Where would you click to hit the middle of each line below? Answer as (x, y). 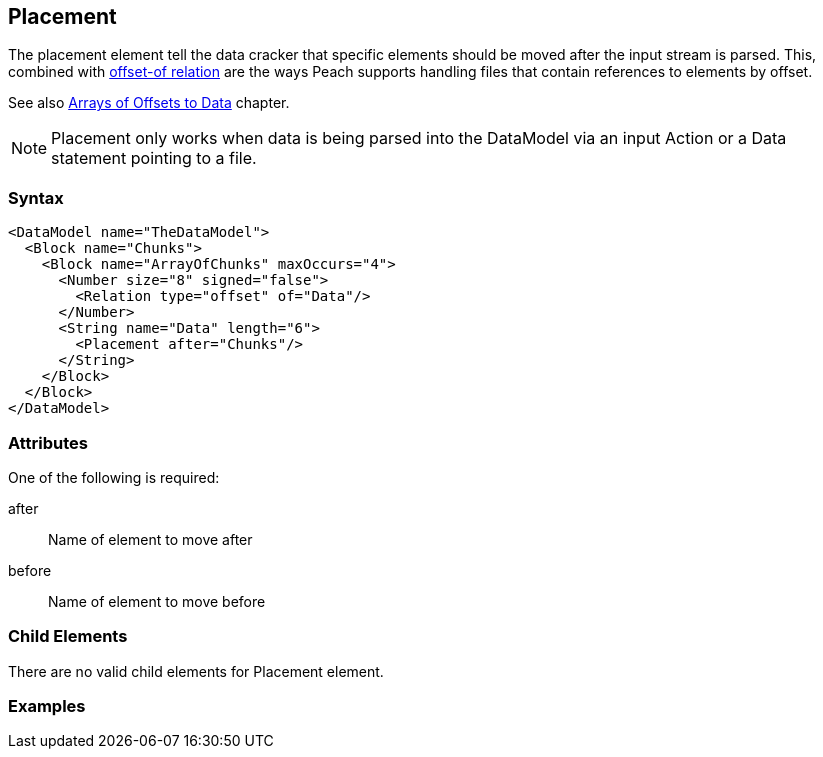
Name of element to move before (157, 601)
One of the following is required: (114, 477)
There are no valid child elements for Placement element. (196, 671)
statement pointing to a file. (154, 158)
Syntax (36, 197)
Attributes (48, 442)
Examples (47, 706)
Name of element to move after (150, 539)
